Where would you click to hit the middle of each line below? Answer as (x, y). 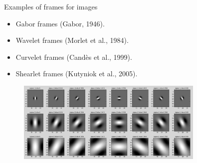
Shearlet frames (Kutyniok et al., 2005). (77, 74)
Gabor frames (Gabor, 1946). (60, 23)
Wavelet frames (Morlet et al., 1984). (72, 40)
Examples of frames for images (51, 6)
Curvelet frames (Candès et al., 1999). (74, 57)
